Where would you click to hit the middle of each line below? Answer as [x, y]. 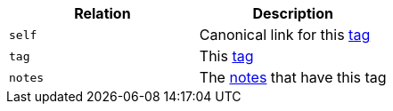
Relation [102, 13]
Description [293, 13]
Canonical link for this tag [285, 35]
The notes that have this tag [293, 77]
